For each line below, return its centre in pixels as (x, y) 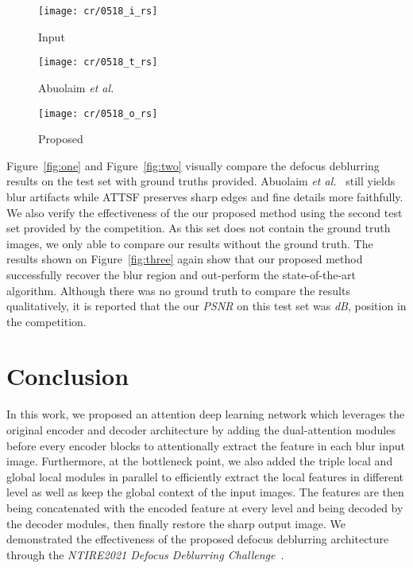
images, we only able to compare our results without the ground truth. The (190, 243)
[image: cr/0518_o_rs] (98, 113)
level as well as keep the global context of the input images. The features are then (205, 492)
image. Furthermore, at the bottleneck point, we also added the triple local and (200, 461)
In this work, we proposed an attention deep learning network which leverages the (206, 414)
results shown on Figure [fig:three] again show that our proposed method (185, 259)
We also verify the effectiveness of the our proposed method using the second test (205, 212)
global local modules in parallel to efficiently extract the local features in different (205, 476)
